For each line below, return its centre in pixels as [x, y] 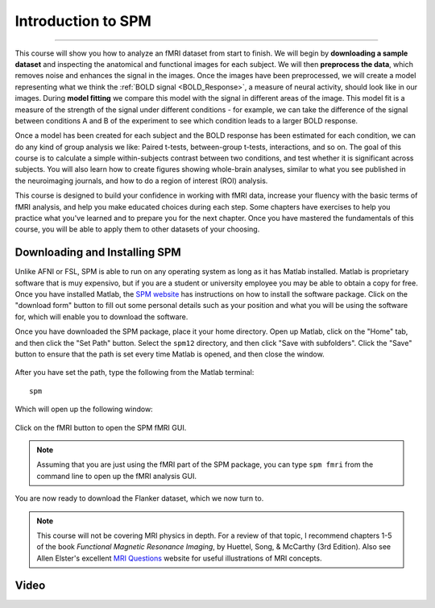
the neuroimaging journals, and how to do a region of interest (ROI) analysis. [141, 181]
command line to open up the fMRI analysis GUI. [117, 476]
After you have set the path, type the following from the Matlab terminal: [135, 373]
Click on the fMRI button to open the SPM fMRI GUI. [101, 427]
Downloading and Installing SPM [98, 253]
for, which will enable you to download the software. [101, 316]
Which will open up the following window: [84, 409]
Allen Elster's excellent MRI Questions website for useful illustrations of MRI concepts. [179, 558]
